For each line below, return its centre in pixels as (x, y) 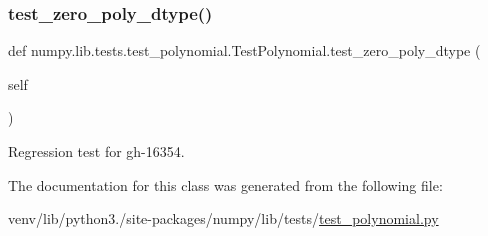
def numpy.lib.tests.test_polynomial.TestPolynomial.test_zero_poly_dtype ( (244, 50)
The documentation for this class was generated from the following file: (225, 184)
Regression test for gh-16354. (96, 151)
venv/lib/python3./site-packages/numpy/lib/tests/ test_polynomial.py (223, 218)
